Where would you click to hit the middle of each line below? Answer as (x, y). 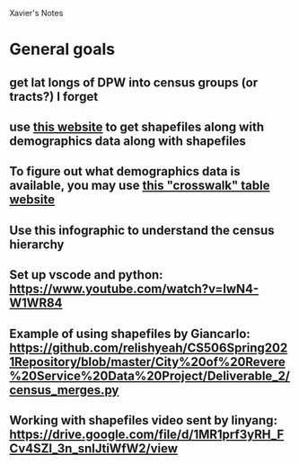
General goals (62, 49)
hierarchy (37, 244)
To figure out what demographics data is (125, 171)
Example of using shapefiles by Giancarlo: (130, 333)
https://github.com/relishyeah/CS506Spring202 (149, 348)
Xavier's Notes (36, 13)
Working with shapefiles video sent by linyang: (144, 420)
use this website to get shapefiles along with (137, 126)
